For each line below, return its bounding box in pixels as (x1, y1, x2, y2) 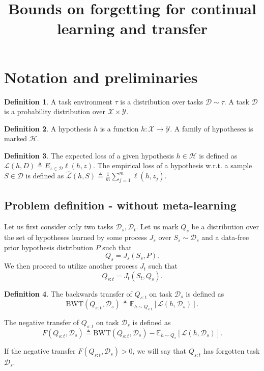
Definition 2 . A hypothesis (4, 123, 92, 134)
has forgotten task (203, 346, 260, 356)
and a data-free (201, 232, 249, 243)
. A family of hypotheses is (170, 123, 253, 134)
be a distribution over (191, 221, 259, 232)
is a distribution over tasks (120, 96, 203, 107)
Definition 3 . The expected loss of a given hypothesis (4, 150, 174, 161)
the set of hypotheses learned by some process (4, 232, 147, 243)
